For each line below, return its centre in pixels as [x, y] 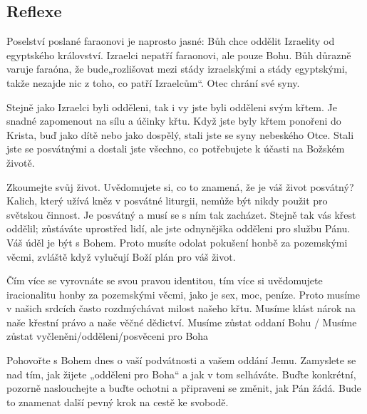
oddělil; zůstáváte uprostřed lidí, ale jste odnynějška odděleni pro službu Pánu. [179, 228]
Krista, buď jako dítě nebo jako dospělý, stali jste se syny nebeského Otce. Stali [180, 134]
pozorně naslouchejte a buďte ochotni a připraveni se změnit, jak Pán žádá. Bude [184, 388]
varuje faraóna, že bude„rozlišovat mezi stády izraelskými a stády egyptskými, [177, 69]
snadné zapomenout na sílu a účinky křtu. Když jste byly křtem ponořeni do [174, 121]
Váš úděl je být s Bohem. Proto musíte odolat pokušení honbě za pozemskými [177, 242]
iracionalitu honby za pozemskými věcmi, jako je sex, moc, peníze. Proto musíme [183, 294]
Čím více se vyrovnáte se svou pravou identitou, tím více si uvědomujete [165, 280]
